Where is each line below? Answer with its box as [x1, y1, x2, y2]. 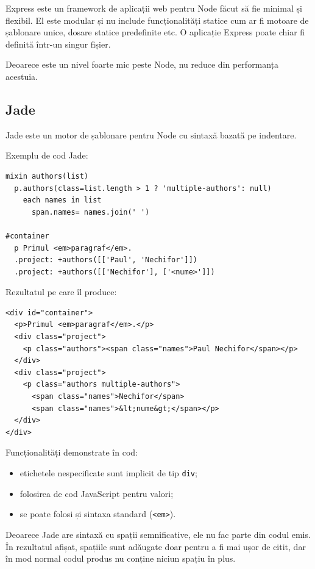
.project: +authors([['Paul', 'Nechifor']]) [14, 256, 197, 265]
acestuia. [5, 70, 38, 82]
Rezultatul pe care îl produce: [5, 285, 117, 298]
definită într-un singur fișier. [5, 37, 111, 50]
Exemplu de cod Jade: [5, 149, 88, 162]
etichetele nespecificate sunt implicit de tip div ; [19, 467, 197, 479]
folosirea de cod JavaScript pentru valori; [19, 487, 174, 499]
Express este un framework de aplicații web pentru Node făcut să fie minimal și [5, 2, 302, 14]
